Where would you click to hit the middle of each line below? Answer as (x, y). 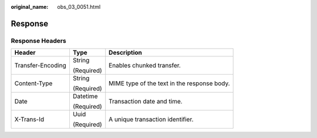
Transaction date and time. (146, 102)
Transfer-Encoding (41, 66)
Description (125, 53)
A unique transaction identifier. (151, 119)
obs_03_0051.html (79, 7)
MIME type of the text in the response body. (169, 83)
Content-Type (33, 83)
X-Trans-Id (29, 119)
